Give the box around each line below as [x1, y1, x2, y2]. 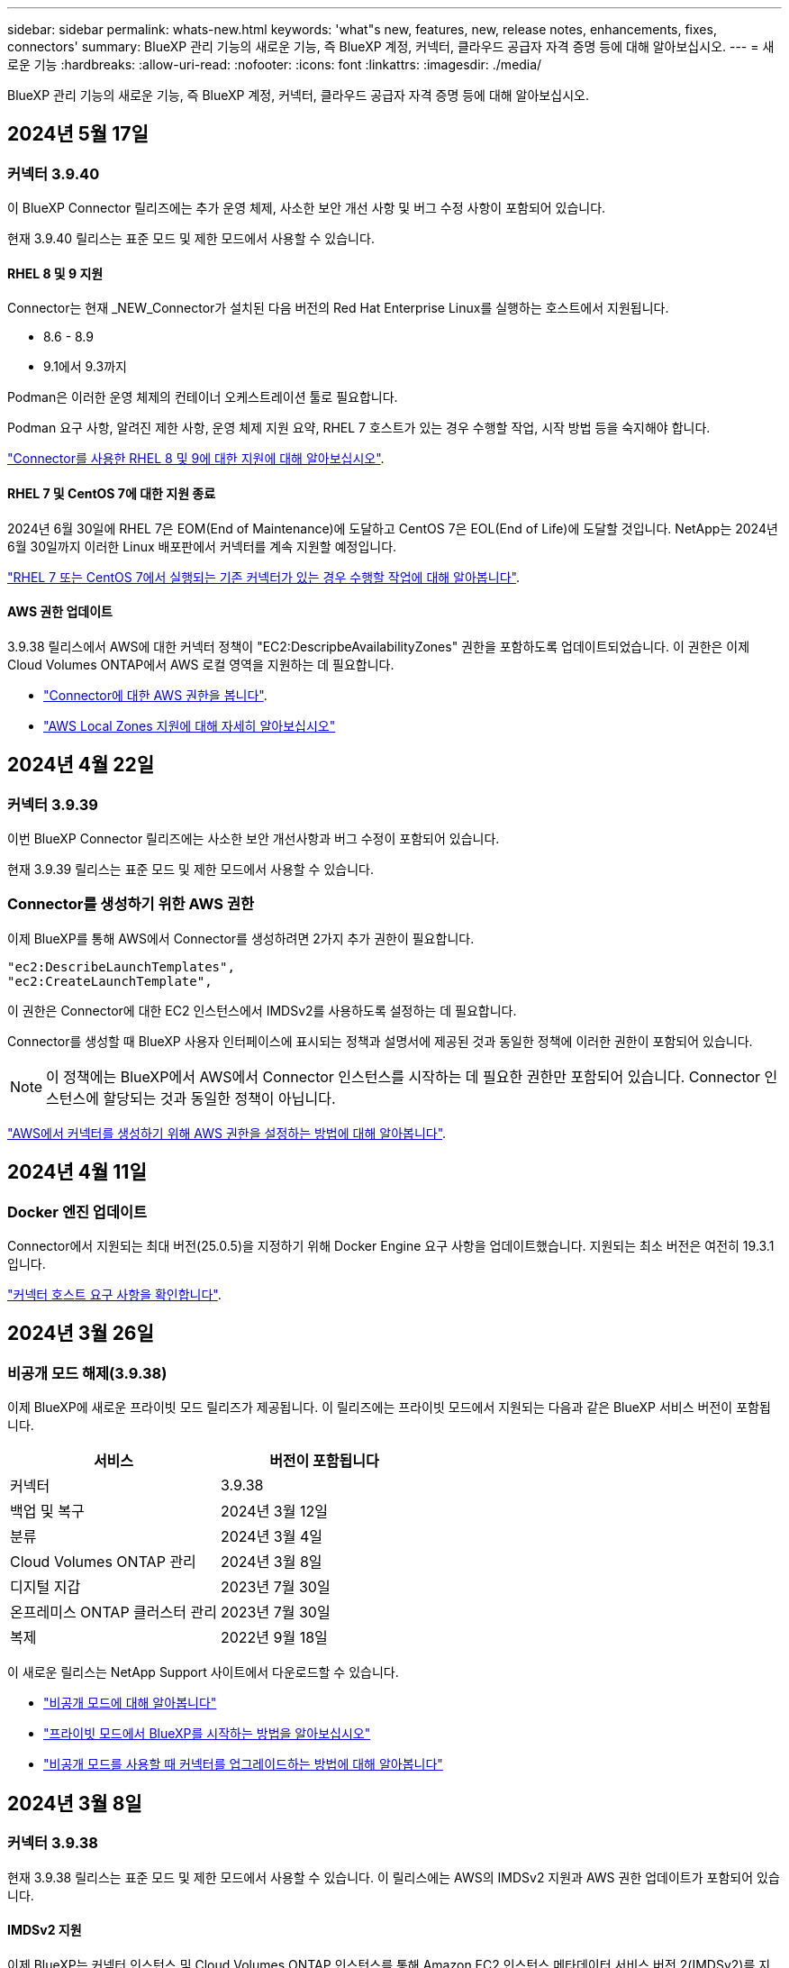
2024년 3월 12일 [220, 1502, 328, 1521]
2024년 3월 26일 [7, 1322, 154, 1345]
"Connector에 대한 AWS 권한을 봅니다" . [43, 687, 268, 703]
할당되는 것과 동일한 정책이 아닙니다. [103, 1089, 336, 1107]
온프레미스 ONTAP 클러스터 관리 [10, 1603, 217, 1622]
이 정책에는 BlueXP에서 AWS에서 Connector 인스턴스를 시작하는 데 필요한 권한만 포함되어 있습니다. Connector [46, 1067, 761, 1086]
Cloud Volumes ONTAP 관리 [10, 1553, 196, 1572]
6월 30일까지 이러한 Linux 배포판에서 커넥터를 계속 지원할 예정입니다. [7, 538, 397, 554]
